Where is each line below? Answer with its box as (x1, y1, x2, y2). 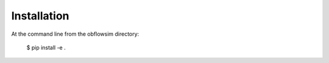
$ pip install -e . (26, 44, 66, 51)
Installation (11, 9, 69, 22)
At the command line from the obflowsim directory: (11, 30, 140, 38)
